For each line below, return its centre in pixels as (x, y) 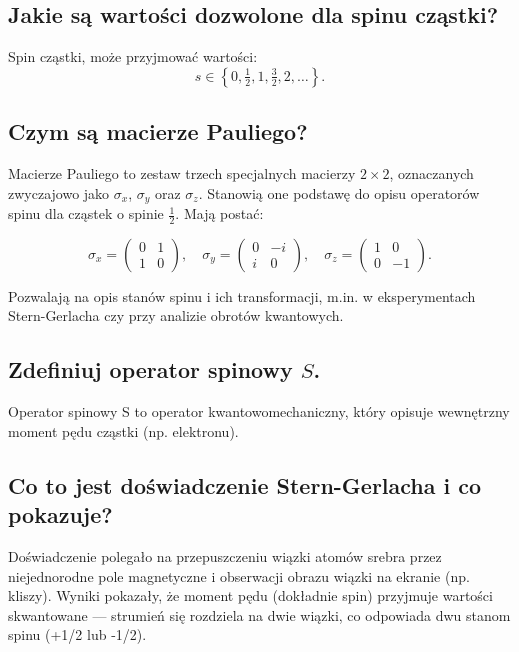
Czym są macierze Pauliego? (158, 131)
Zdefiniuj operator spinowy (150, 369)
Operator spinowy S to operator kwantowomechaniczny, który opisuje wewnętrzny (259, 411)
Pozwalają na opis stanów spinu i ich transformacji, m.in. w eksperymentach (242, 295)
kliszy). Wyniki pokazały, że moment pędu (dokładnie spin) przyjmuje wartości (250, 595)
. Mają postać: (219, 213)
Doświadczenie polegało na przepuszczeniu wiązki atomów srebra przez (225, 556)
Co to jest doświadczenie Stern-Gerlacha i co (245, 484)
